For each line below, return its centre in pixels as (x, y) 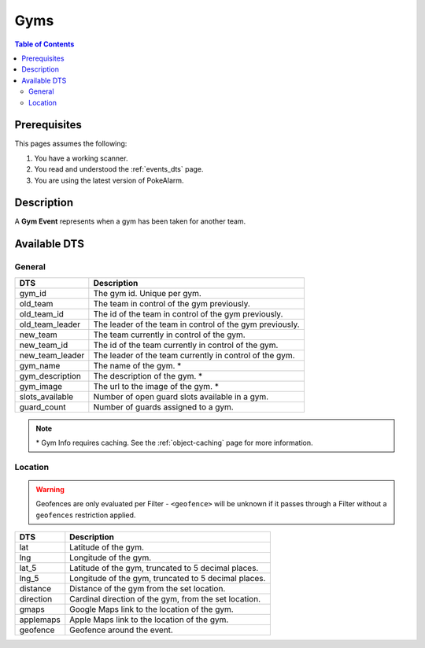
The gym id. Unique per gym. (148, 293)
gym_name (40, 365)
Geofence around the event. (121, 630)
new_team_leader (52, 355)
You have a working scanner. (81, 158)
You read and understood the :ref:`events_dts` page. (119, 169)
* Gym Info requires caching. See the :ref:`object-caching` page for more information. (175, 443)
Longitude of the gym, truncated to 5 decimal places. (168, 579)
